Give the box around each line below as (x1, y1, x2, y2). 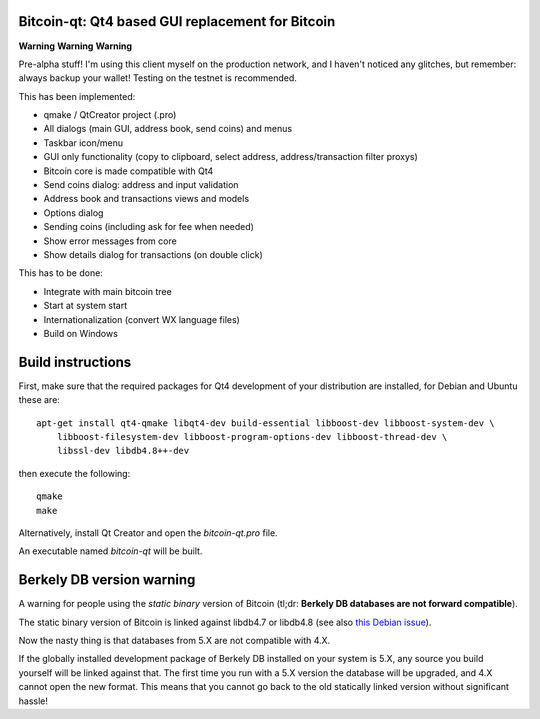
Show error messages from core (43, 235, 177, 247)
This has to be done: (18, 267, 104, 279)
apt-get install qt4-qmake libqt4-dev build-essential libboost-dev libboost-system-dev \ (36, 417, 495, 429)
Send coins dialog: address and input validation (43, 179, 239, 191)
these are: (18, 394, 60, 406)
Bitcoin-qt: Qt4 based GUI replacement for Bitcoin (18, 13, 336, 30)
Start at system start (43, 300, 128, 312)
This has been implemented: (18, 90, 136, 102)
